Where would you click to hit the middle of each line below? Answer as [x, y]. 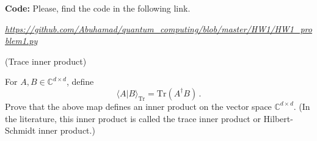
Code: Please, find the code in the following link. [98, 8]
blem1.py [21, 41]
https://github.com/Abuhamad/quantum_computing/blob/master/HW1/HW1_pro [158, 28]
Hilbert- [278, 118]
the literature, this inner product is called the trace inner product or [133, 118]
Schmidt [20, 130]
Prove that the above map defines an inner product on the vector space [138, 106]
